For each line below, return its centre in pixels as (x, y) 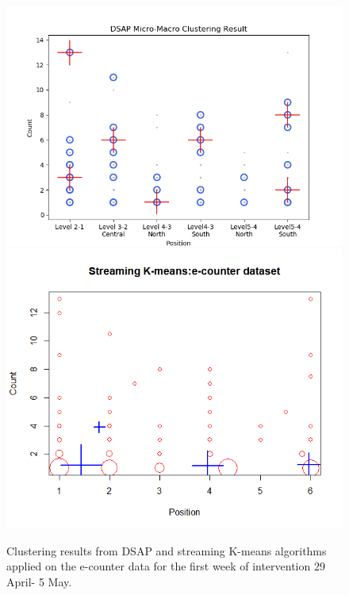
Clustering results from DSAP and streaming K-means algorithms (167, 550)
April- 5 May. (39, 581)
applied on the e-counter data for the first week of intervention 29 (166, 566)
